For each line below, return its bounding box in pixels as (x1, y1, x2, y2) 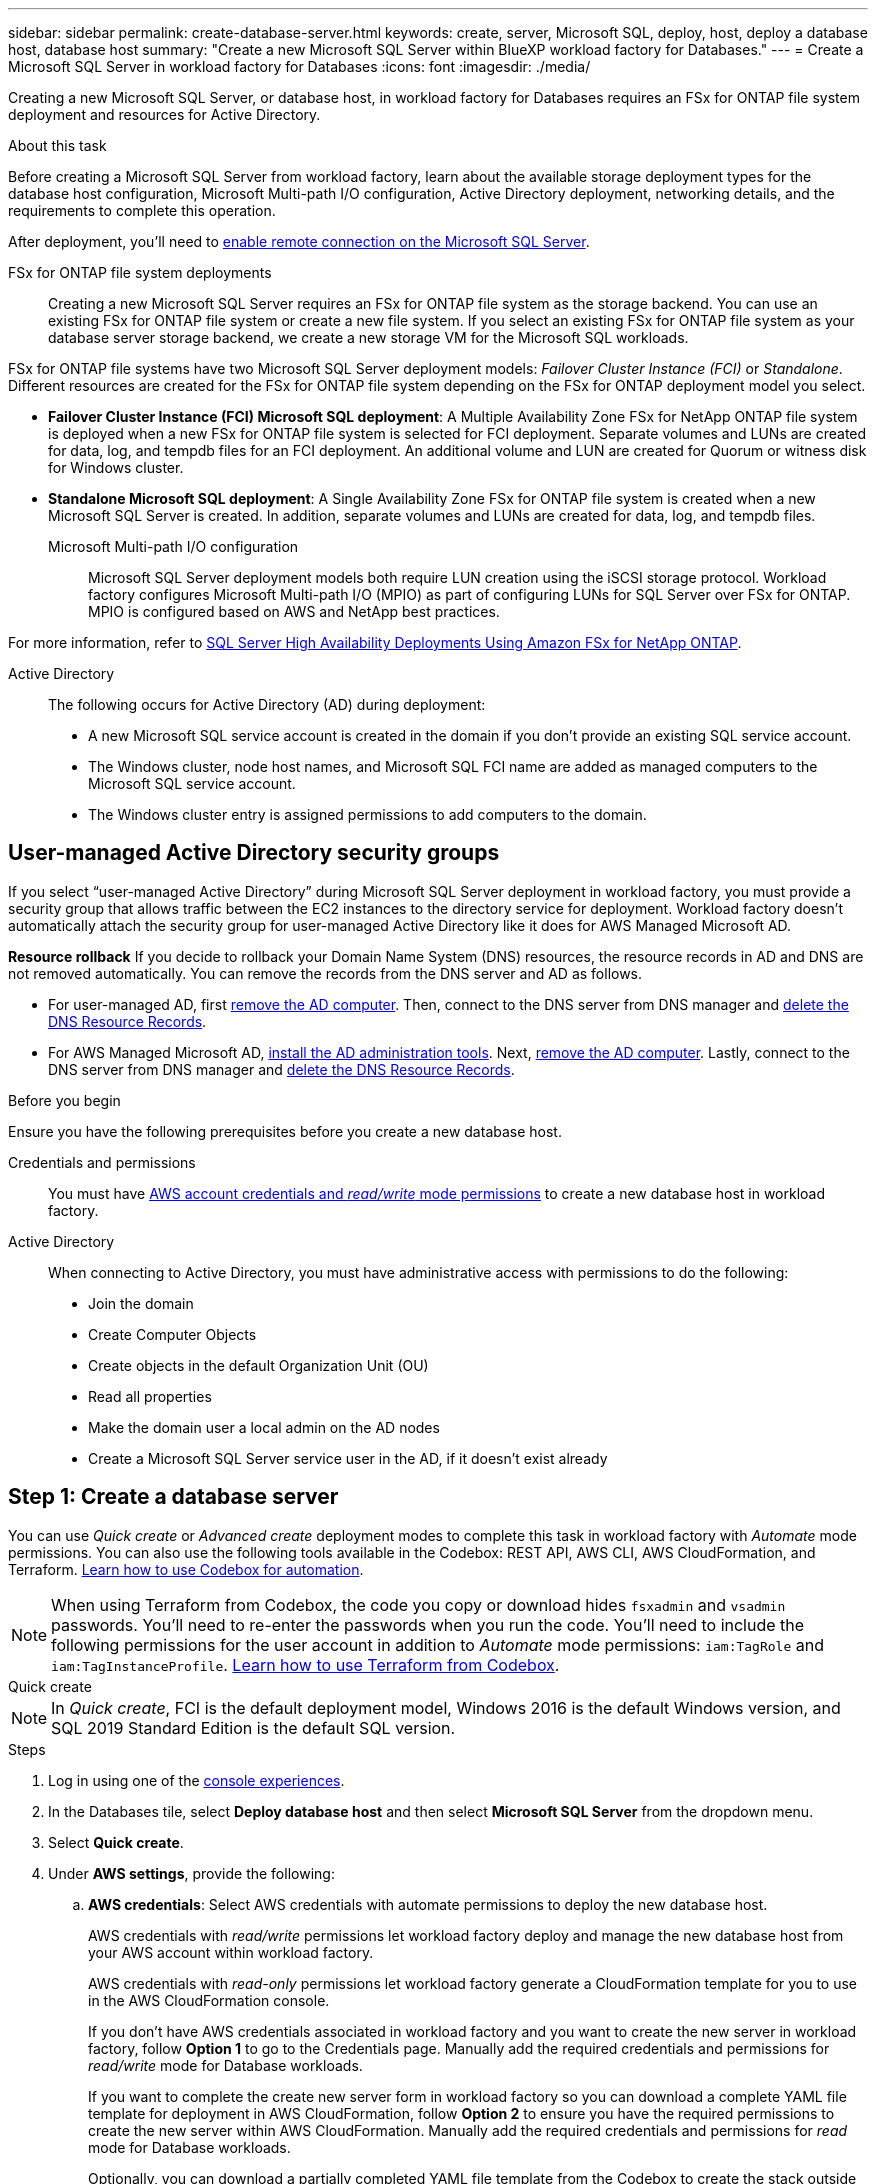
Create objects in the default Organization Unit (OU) (88, 1356, 429, 1374)
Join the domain (88, 1294, 194, 1312)
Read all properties (88, 1387, 212, 1405)
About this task (8, 137, 107, 154)
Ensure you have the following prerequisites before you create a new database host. (8, 1122, 562, 1140)
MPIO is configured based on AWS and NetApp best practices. (88, 603, 500, 620)
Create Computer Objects (88, 1325, 257, 1343)
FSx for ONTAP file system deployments (8, 264, 272, 281)
